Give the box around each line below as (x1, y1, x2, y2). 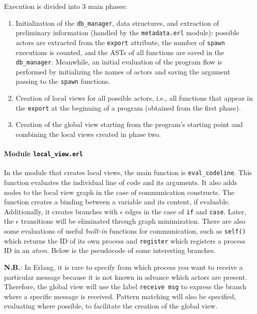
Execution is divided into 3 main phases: (4, 1, 128, 11)
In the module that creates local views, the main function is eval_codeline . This (4, 167, 252, 178)
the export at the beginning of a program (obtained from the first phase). (15, 102, 241, 113)
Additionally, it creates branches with (4, 206, 118, 216)
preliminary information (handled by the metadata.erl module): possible (15, 27, 240, 38)
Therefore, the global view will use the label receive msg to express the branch (4, 281, 247, 292)
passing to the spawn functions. (15, 76, 111, 86)
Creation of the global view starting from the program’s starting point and (15, 119, 243, 129)
